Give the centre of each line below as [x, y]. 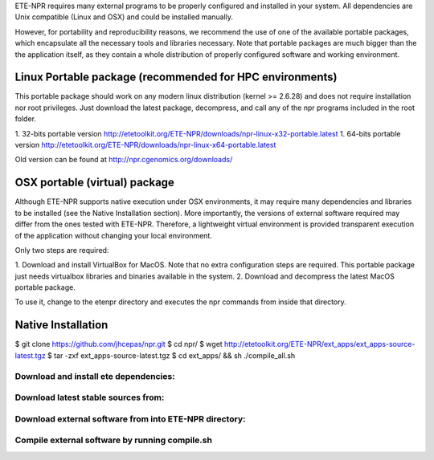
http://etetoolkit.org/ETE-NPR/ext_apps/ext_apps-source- [319, 344]
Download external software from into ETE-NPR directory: [130, 419]
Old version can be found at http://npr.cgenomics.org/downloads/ [124, 160]
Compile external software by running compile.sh [114, 440]
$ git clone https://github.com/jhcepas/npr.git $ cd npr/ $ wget [119, 344]
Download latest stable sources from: [90, 397]
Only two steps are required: [62, 250]
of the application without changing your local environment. [113, 235]
